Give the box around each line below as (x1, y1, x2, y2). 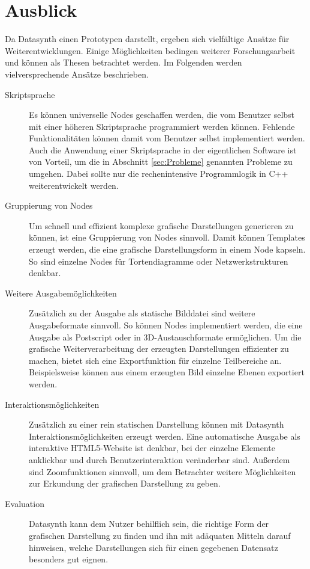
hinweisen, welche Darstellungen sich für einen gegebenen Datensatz (29, 541, 278, 553)
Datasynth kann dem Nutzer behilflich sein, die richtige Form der (29, 517, 269, 530)
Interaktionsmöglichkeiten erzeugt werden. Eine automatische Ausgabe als (29, 429, 300, 442)
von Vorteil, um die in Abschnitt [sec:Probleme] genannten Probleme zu (29, 155, 293, 168)
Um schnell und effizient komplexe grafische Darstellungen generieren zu (29, 219, 294, 232)
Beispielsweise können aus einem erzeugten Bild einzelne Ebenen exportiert (29, 366, 305, 378)
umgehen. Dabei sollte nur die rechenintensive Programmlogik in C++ (29, 167, 288, 180)
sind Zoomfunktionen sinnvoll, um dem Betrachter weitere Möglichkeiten (29, 465, 296, 478)
